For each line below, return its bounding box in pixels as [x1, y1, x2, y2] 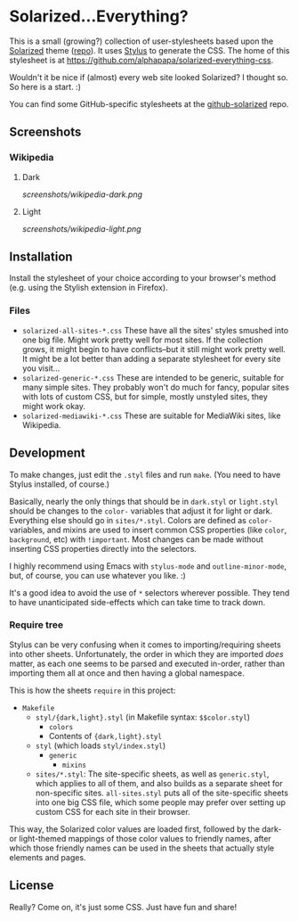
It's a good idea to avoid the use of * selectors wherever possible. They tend [9, 587, 290, 598]
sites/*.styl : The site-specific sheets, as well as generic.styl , [35, 769, 270, 779]
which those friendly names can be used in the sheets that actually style [9, 843, 274, 853]
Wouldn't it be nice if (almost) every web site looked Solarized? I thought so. [9, 71, 289, 82]
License [9, 878, 54, 893]
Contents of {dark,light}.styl [48, 730, 163, 741]
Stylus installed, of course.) [9, 479, 109, 489]
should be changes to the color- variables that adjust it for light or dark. [9, 506, 273, 516]
